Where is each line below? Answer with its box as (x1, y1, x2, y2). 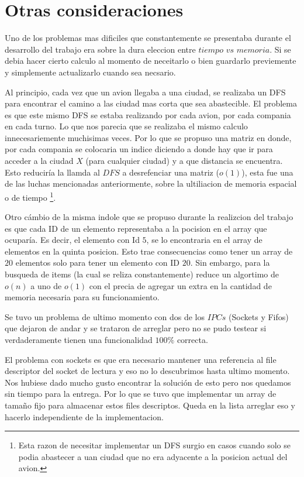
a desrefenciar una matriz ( (122, 166, 219, 178)
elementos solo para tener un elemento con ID (15, 256, 180, 269)
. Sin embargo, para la (190, 256, 270, 269)
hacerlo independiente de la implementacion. (5, 410, 164, 423)
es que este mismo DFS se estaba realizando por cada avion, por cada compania (5, 108, 291, 121)
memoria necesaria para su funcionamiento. (5, 291, 160, 303)
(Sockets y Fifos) (229, 310, 289, 322)
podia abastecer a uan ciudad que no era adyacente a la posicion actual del (18, 450, 288, 462)
